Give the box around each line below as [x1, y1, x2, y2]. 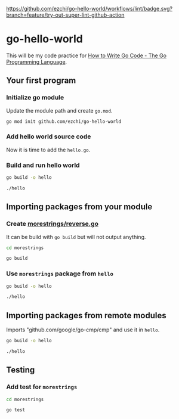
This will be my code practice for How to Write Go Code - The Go [6, 52, 167, 59]
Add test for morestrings [6, 383, 78, 391]
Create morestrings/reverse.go [6, 220, 98, 228]
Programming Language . [6, 58, 67, 65]
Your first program [6, 76, 76, 86]
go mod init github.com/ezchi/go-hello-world [6, 119, 121, 125]
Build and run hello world [6, 161, 80, 169]
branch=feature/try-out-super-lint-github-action [6, 11, 125, 18]
